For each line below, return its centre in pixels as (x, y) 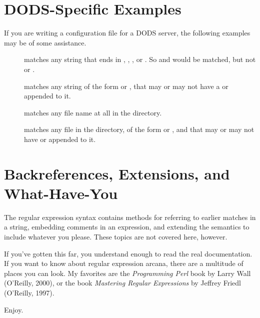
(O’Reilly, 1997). (29, 292)
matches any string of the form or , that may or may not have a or (126, 86)
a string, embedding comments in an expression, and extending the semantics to (127, 227)
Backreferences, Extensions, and (117, 173)
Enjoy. (14, 309)
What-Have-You (61, 193)
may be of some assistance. (45, 42)
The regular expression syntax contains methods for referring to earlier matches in (130, 217)
